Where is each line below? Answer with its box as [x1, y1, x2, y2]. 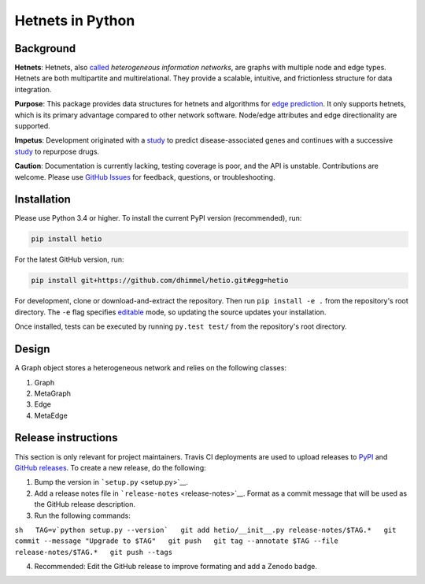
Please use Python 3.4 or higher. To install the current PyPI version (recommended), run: [14, 214, 302, 223]
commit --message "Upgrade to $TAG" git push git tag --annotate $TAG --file [14, 537, 338, 545]
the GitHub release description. [34, 500, 135, 509]
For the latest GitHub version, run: [14, 255, 124, 264]
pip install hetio [31, 235, 102, 244]
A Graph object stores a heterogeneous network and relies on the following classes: [14, 363, 287, 373]
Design [14, 343, 50, 356]
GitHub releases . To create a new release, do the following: [14, 463, 206, 472]
